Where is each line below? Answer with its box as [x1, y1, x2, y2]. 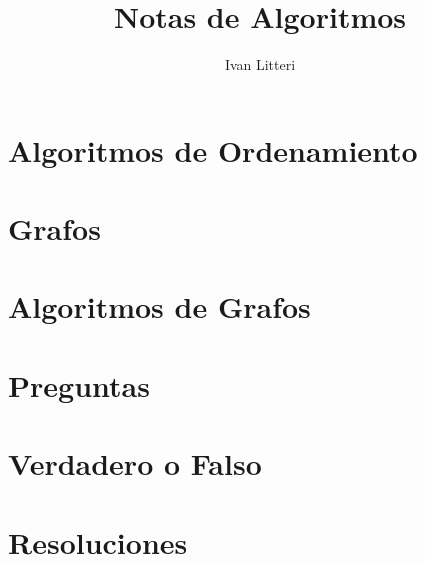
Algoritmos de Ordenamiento [8, 129, 418, 170]
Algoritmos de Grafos [8, 286, 311, 327]
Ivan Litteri [224, 54, 296, 75]
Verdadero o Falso [8, 443, 262, 484]
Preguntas [8, 364, 150, 405]
